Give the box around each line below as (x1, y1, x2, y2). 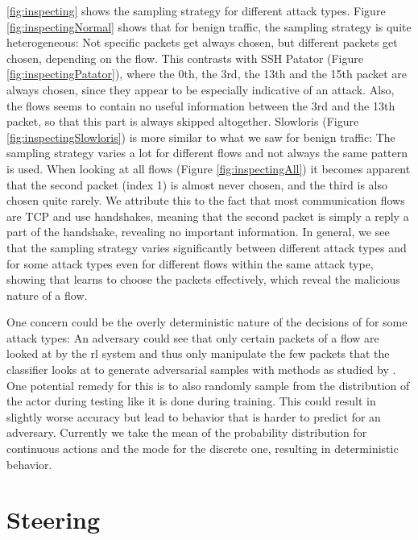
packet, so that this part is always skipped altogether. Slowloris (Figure (6, 113, 359, 130)
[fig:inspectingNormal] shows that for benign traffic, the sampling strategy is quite (6, 18, 412, 35)
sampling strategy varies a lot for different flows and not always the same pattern (6, 144, 408, 161)
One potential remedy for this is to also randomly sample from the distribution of (6, 376, 410, 393)
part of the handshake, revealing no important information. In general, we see (6, 223, 390, 240)
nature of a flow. (6, 286, 88, 303)
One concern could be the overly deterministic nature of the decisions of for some (6, 314, 408, 330)
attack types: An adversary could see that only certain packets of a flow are (6, 329, 379, 346)
